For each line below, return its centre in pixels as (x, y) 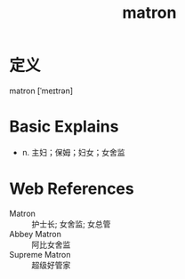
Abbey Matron (36, 234)
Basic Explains (64, 127)
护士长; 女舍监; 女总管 (71, 224)
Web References (72, 189)
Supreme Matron (40, 254)
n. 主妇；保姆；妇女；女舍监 (74, 152)
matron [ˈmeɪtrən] (41, 91)
